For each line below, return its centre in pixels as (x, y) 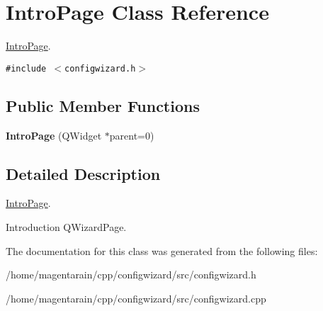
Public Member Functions (103, 105)
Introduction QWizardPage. (66, 226)
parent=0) (132, 135)
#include (26, 68)
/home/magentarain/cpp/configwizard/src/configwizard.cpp (136, 298)
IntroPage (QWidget (54, 135)
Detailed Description (83, 173)
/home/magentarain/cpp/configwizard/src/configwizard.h (131, 275)
